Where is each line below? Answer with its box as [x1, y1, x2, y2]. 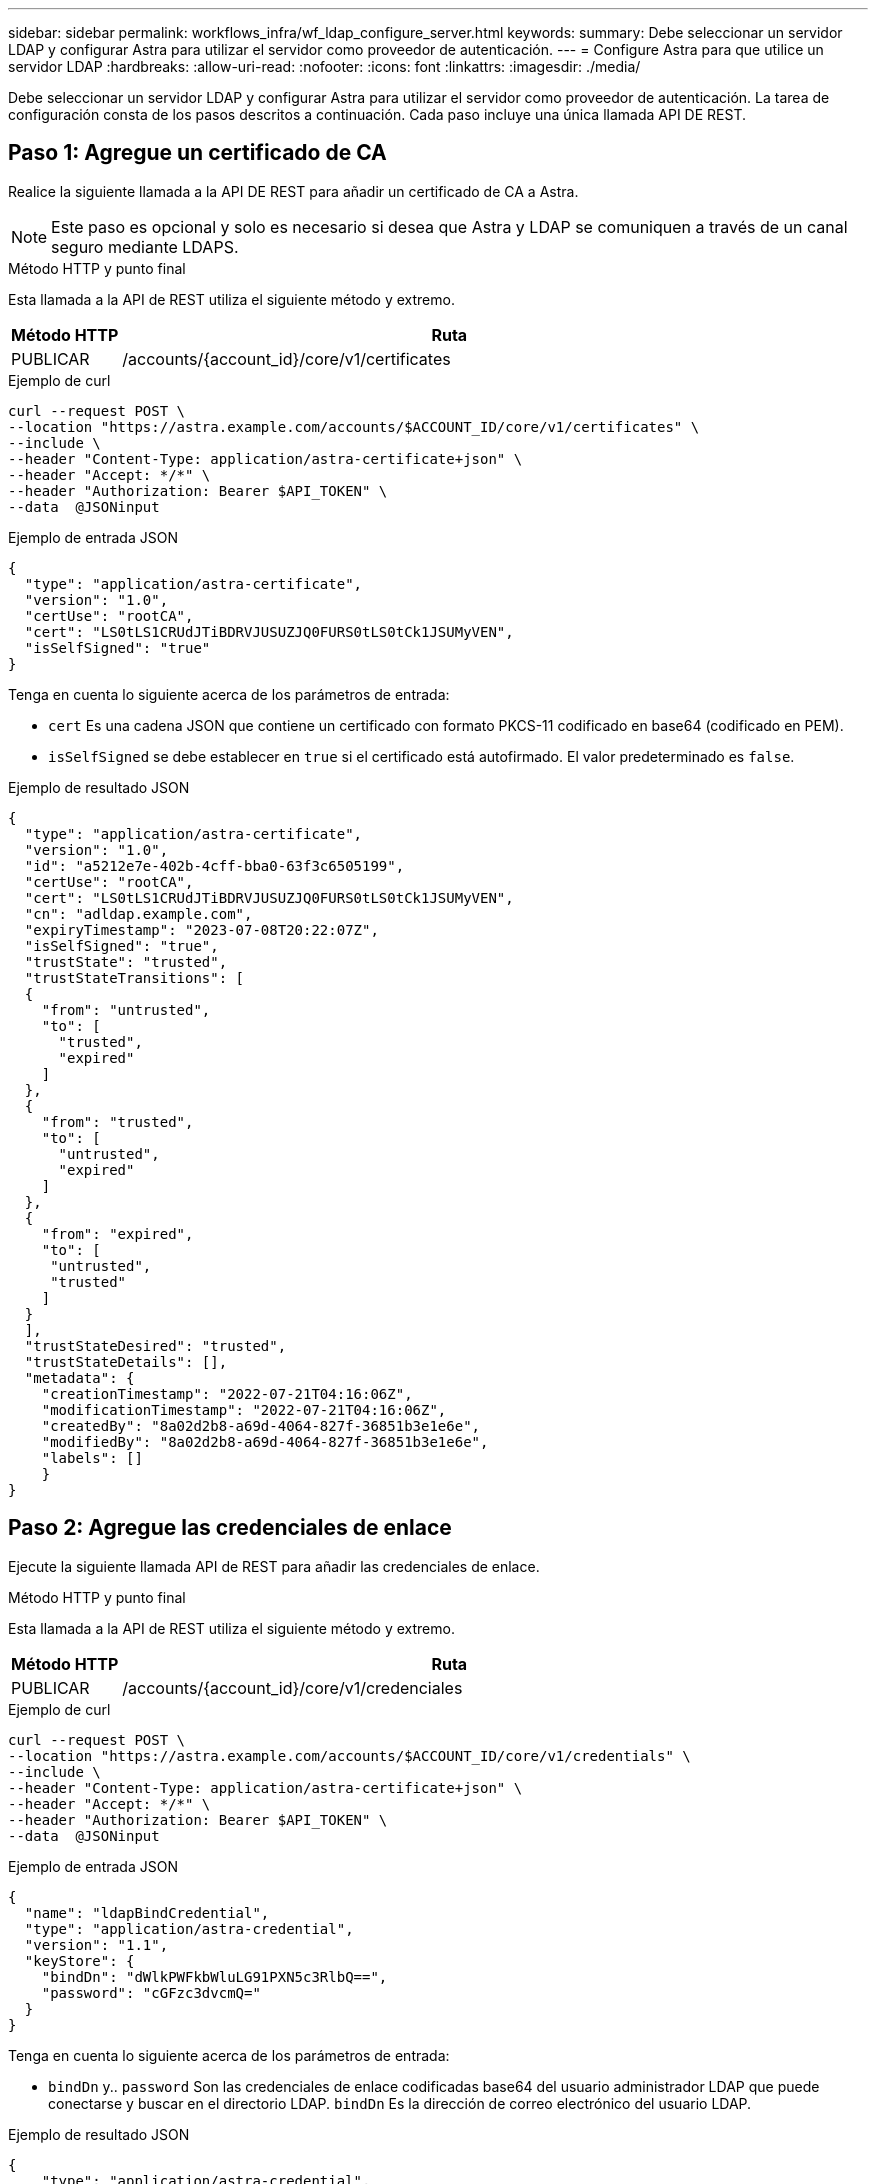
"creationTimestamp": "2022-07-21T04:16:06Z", [41, 1385, 413, 1402]
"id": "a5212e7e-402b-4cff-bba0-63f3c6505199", [24, 857, 405, 874]
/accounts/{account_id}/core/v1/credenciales [122, 1677, 463, 1698]
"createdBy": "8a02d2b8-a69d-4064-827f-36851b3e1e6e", [41, 1417, 481, 1434]
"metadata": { [24, 1369, 135, 1386]
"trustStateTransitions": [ [24, 969, 245, 986]
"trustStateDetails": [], [24, 1353, 228, 1370]
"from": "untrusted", [41, 1001, 211, 1018]
